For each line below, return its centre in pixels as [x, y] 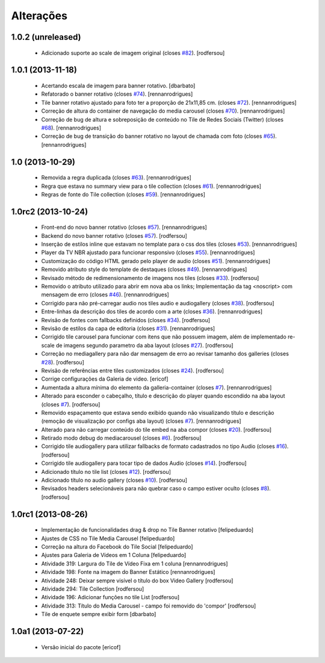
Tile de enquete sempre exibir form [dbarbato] [99, 614]
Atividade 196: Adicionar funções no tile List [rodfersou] [110, 597]
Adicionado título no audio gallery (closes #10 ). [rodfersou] [114, 480]
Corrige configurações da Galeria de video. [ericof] [105, 379]
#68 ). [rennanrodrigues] [71, 128]
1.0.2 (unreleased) [46, 37]
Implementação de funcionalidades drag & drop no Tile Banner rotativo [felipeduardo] [147, 530]
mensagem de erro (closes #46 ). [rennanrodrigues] [105, 294]
